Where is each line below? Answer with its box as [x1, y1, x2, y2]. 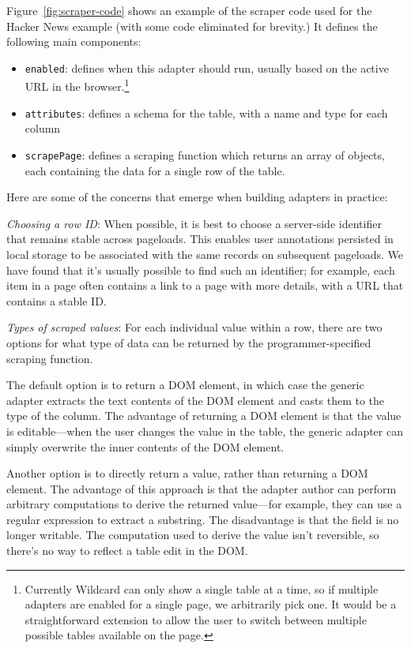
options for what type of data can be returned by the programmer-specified [6, 334, 371, 350]
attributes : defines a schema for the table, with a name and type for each [25, 104, 388, 121]
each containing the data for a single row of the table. [25, 162, 285, 178]
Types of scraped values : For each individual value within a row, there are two [6, 319, 383, 335]
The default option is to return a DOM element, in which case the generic [6, 376, 364, 393]
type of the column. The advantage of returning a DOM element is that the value [6, 407, 402, 424]
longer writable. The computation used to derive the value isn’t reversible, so [6, 526, 379, 543]
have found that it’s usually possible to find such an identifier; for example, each [6, 261, 395, 278]
